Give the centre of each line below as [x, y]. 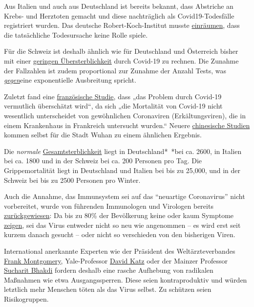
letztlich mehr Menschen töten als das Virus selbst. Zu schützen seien [108, 289]
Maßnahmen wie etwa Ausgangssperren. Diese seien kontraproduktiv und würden [126, 279]
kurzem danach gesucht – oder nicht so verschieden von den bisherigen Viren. [120, 234]
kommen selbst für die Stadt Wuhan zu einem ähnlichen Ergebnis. [103, 135]
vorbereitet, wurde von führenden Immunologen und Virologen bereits [109, 206]
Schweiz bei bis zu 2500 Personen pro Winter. [72, 180]
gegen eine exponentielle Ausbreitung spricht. [70, 80]
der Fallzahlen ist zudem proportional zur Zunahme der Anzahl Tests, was [115, 70]
